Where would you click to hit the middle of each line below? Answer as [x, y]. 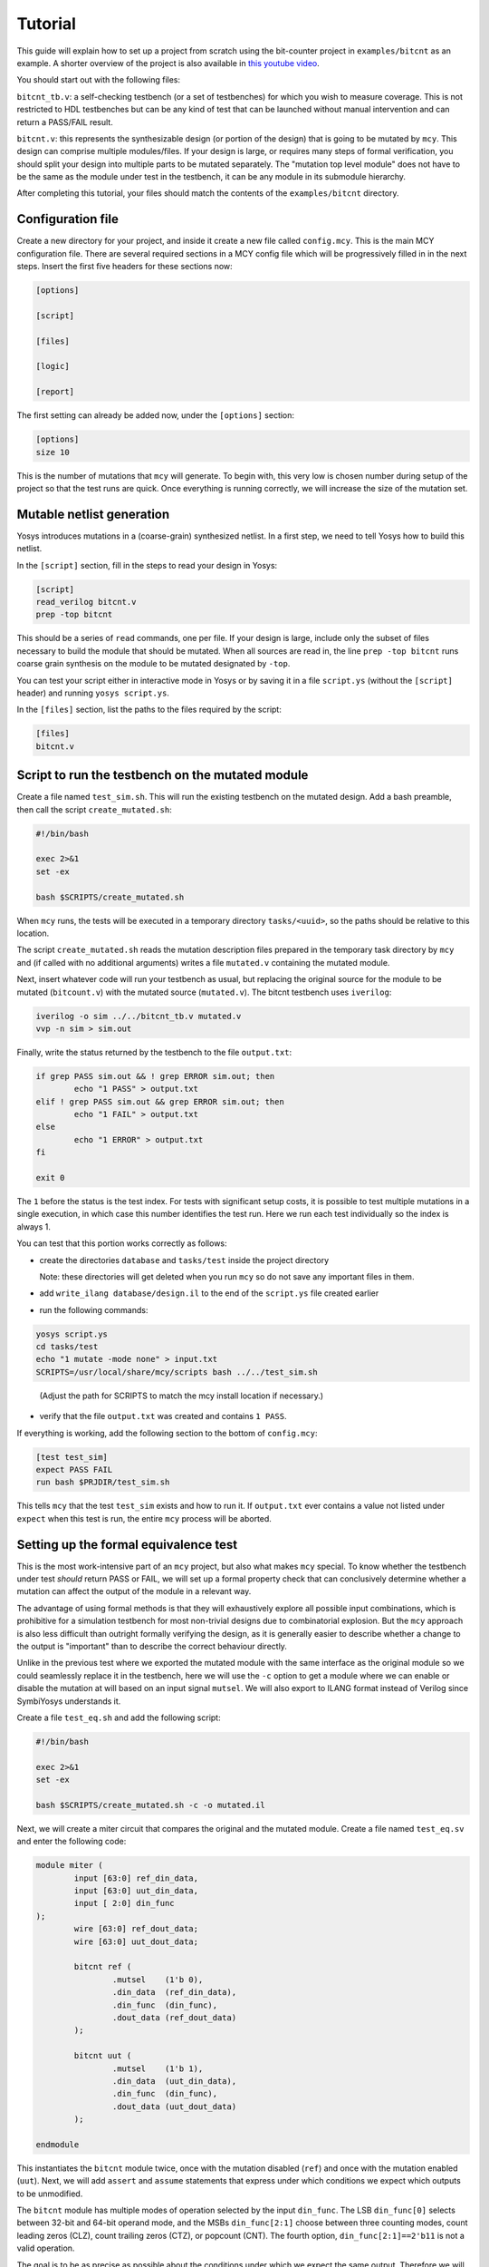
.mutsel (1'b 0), [158, 1980]
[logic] [53, 366]
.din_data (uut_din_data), [174, 2081]
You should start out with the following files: [99, 80]
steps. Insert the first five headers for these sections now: [125, 267]
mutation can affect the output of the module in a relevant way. [134, 1591]
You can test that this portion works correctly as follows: [122, 1243]
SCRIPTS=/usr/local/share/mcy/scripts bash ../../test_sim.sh [177, 1372]
